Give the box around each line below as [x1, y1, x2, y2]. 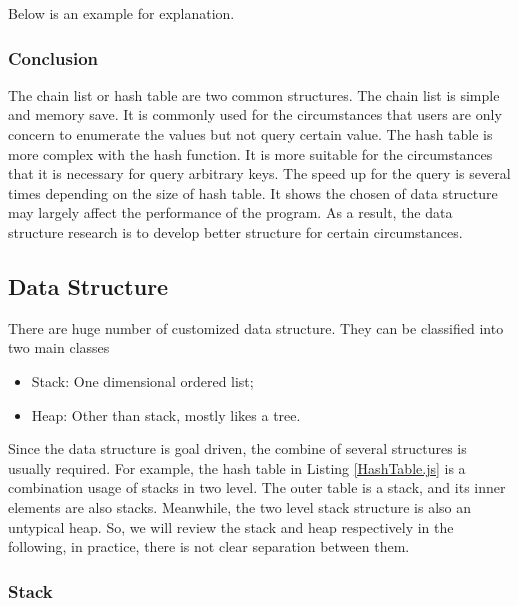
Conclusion [8, 45, 98, 70]
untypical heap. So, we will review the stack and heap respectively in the [8, 516, 454, 537]
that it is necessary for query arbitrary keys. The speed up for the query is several [8, 163, 511, 184]
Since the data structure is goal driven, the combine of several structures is [8, 438, 467, 459]
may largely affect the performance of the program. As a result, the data [8, 202, 453, 223]
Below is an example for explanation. [8, 3, 235, 23]
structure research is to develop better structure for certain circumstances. [8, 221, 463, 242]
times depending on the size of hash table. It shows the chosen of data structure [8, 182, 498, 203]
